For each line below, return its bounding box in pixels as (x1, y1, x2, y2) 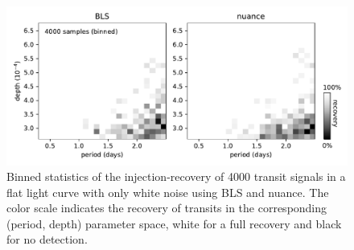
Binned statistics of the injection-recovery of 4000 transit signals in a (6, 168, 346, 185)
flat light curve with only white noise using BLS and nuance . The (6, 183, 329, 200)
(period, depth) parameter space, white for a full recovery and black (6, 215, 342, 232)
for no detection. (6, 231, 88, 248)
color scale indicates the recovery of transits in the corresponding (6, 199, 327, 216)
